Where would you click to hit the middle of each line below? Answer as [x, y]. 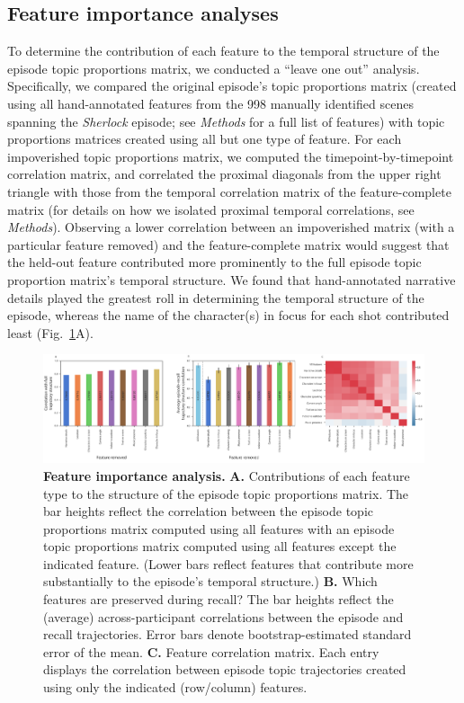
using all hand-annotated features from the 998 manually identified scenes [210, 103]
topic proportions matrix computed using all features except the [220, 546]
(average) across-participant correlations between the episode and [223, 616]
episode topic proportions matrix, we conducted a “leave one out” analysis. [214, 68]
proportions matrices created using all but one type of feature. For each [205, 139]
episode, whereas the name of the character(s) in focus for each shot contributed [228, 315]
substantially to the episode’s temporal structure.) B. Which [210, 581]
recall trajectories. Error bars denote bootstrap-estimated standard [228, 634]
